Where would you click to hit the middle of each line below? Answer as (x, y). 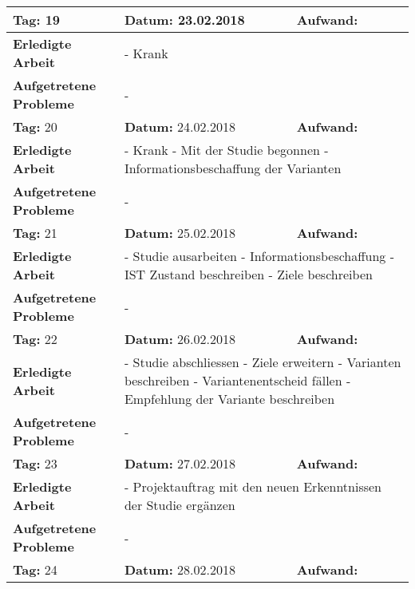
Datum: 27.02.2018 (180, 463)
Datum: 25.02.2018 (180, 233)
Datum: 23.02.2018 (184, 20)
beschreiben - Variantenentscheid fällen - (237, 380)
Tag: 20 (35, 126)
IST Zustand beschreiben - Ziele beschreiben (248, 274)
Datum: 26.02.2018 (180, 339)
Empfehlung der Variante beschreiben (229, 399)
